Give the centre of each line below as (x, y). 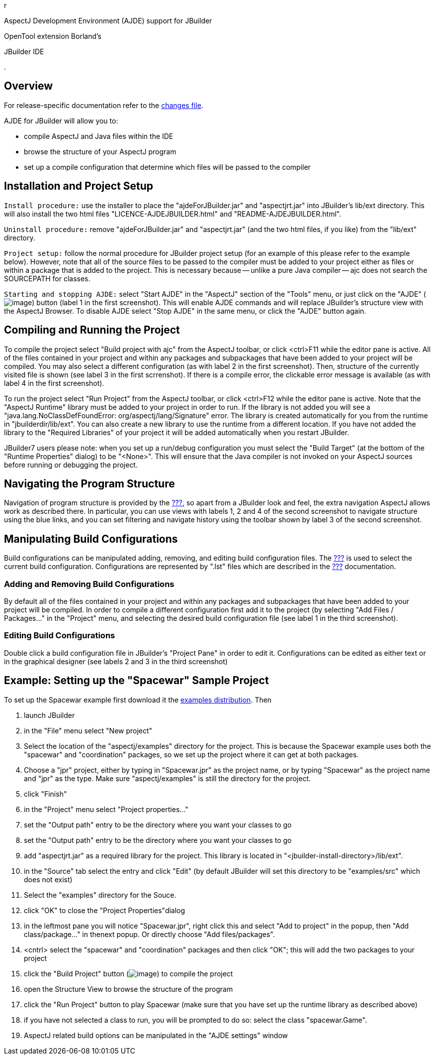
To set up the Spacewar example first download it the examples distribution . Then (138, 700)
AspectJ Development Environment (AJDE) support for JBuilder (108, 21)
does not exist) (48, 879)
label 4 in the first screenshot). (54, 383)
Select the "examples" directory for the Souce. (100, 895)
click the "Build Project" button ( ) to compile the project (129, 973)
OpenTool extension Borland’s (53, 36)
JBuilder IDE (24, 52)
